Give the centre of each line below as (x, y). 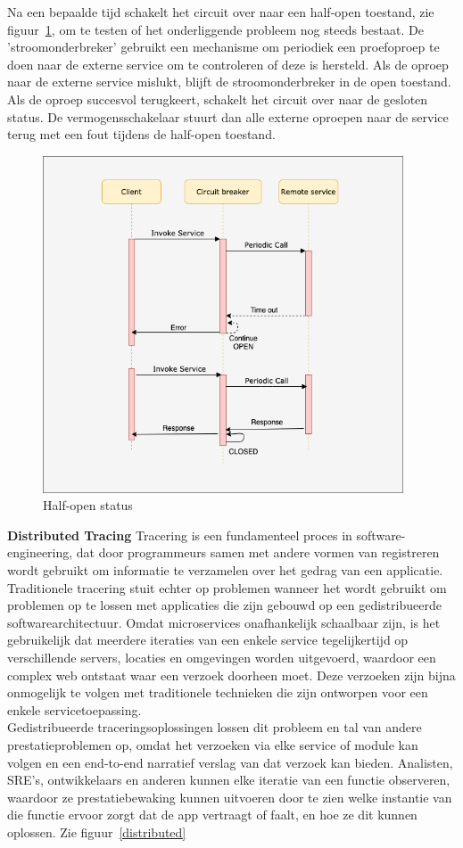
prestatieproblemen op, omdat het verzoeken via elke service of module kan (213, 745)
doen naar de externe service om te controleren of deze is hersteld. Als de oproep (228, 64)
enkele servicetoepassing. (74, 709)
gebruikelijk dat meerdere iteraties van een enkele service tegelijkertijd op (208, 640)
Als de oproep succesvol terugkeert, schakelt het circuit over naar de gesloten (218, 99)
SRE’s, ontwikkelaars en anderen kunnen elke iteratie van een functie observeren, (229, 780)
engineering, (40, 552)
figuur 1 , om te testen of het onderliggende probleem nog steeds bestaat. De (215, 29)
